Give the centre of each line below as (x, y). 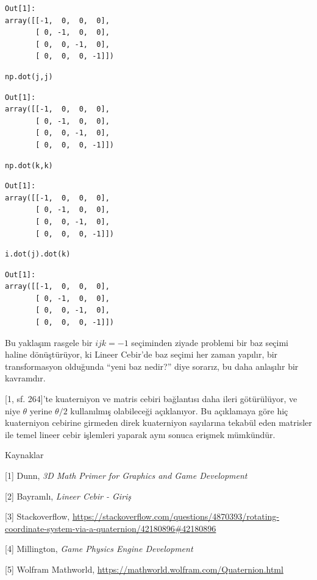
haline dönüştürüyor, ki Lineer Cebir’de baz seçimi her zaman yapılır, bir (141, 354)
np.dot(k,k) (29, 165)
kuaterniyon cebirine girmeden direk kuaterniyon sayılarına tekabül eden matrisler (158, 423)
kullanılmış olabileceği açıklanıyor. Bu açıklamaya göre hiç (179, 410)
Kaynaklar (24, 455)
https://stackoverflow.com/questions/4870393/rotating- (176, 516)
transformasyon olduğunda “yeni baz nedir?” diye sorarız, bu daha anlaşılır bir (152, 366)
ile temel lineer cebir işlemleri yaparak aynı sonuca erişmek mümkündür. (140, 434)
